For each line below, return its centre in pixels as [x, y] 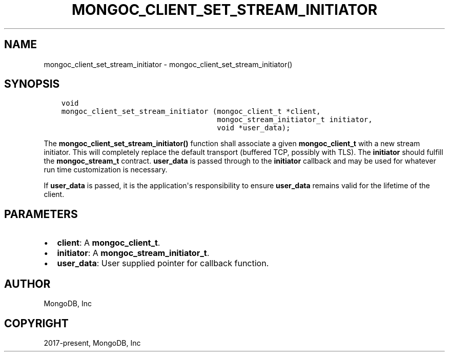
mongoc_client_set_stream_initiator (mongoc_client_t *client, [191, 112]
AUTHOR [27, 284]
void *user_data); [254, 128]
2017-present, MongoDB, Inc [92, 343]
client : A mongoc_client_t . [109, 243]
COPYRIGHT [36, 323]
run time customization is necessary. [106, 170]
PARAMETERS [41, 214]
